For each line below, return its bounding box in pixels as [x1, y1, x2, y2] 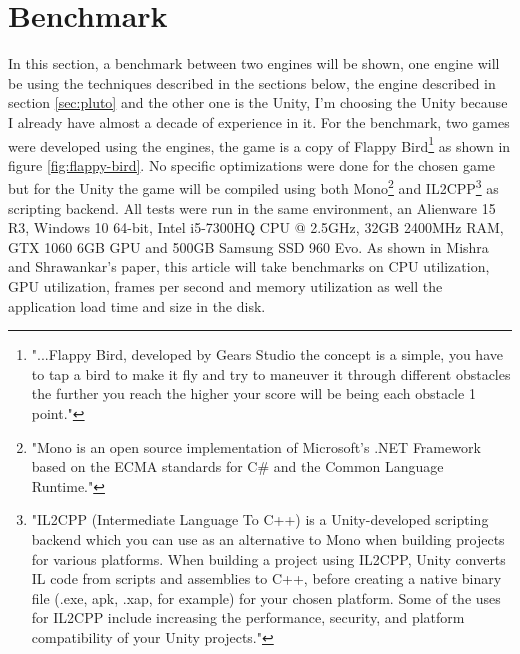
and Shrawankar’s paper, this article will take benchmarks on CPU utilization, [8, 256, 490, 277]
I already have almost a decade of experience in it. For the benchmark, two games [8, 111, 510, 132]
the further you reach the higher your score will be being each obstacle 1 [31, 383, 476, 404]
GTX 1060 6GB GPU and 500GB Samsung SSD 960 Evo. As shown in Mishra [8, 236, 489, 257]
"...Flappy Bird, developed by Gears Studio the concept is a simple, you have [31, 344, 503, 365]
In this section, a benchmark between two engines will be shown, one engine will [8, 53, 500, 74]
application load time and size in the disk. [8, 295, 266, 316]
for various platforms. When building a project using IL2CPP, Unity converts [31, 548, 506, 569]
